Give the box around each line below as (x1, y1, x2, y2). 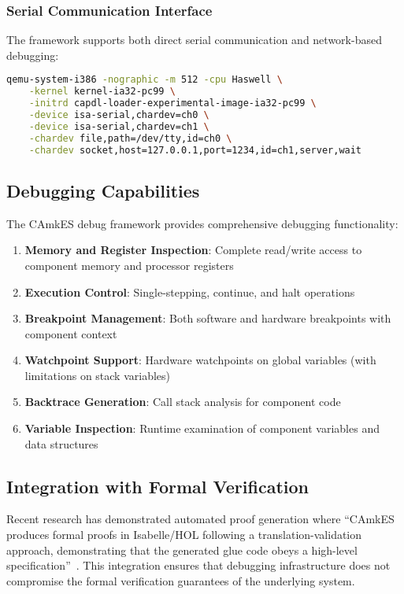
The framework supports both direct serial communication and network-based (6, 31, 382, 48)
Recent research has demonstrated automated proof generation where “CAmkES (6, 511, 395, 527)
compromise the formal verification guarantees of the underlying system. (6, 572, 355, 588)
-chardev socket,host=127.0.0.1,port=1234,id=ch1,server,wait (28, 144, 362, 156)
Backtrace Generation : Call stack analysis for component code (24, 393, 341, 410)
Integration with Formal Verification (6, 474, 309, 498)
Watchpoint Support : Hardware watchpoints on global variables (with (24, 352, 376, 368)
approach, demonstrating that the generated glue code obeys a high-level (6, 541, 358, 558)
